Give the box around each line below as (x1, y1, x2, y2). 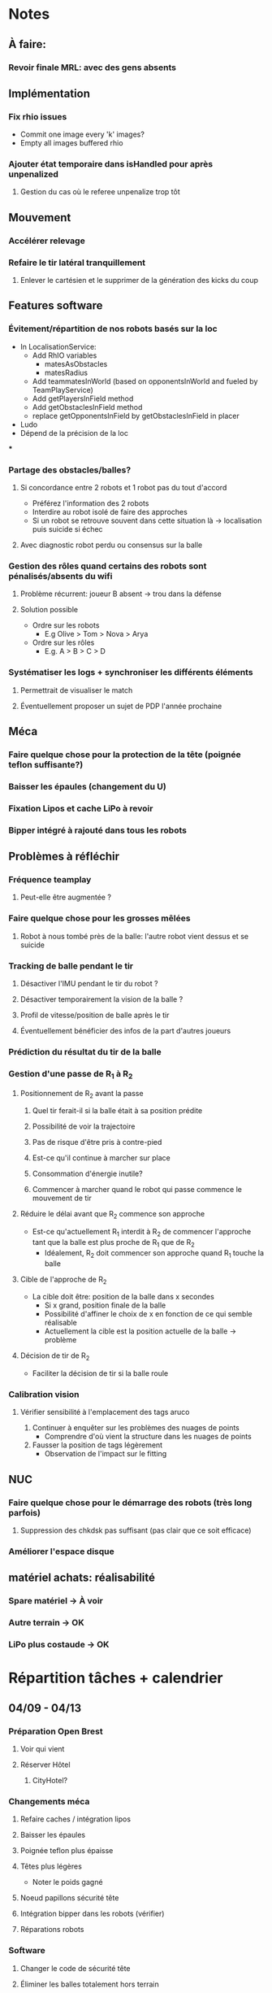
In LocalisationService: (19, 342, 97, 351)
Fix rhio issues (8, 111, 67, 122)
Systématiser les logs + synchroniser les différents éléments (8, 667, 253, 678)
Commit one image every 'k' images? (19, 129, 145, 139)
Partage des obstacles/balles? (8, 464, 132, 476)
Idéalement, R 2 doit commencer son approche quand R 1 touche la (44, 1247, 265, 1260)
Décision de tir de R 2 (19, 1351, 90, 1363)
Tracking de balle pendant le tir (8, 960, 134, 972)
